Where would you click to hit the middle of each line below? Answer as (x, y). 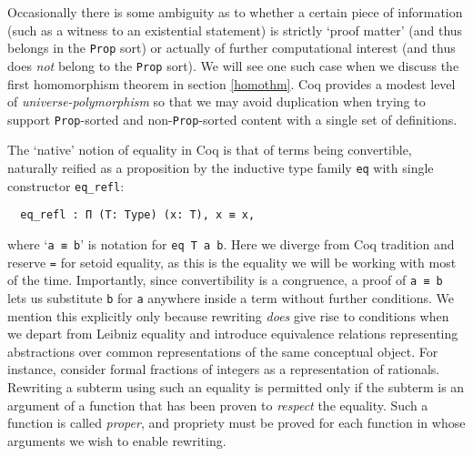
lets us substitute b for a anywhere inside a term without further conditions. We (231, 297)
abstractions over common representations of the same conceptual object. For (223, 351)
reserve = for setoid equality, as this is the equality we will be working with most (232, 262)
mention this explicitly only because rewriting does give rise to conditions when (228, 315)
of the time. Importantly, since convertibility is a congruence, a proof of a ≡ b (225, 280)
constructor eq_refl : (66, 185)
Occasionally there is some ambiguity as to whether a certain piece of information (235, 12)
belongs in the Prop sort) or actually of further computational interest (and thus (231, 48)
